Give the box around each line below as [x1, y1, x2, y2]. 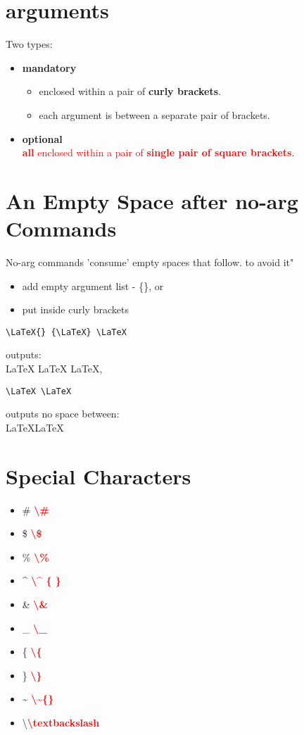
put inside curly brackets [22, 302, 129, 317]
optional [22, 131, 63, 146]
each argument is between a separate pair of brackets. [39, 107, 270, 122]
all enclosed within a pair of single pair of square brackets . [22, 145, 295, 160]
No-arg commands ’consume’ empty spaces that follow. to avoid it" [6, 255, 294, 269]
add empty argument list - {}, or [22, 278, 164, 293]
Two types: [6, 37, 53, 51]
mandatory [22, 60, 77, 75]
